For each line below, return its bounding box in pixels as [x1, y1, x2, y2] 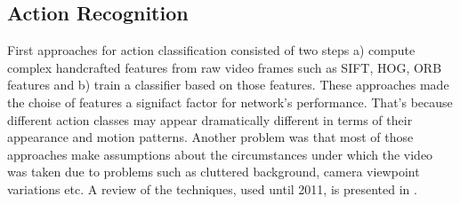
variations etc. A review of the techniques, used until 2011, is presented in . [7, 179, 417, 198]
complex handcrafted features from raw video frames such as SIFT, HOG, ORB [7, 58, 442, 76]
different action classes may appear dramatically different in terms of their [7, 110, 413, 129]
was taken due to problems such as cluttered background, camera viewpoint [7, 162, 420, 181]
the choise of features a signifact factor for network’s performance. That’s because [7, 92, 453, 111]
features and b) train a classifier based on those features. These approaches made [7, 75, 449, 94]
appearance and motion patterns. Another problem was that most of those [7, 128, 414, 146]
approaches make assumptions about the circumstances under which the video [7, 145, 433, 163]
